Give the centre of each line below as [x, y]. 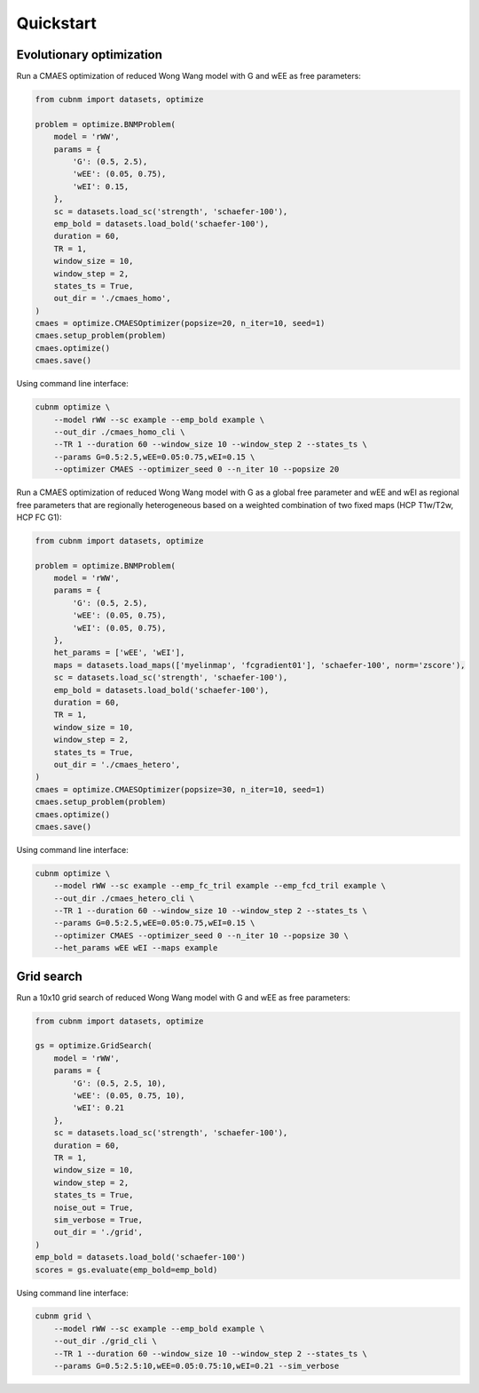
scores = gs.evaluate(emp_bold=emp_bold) [126, 1270]
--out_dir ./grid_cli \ [105, 1341]
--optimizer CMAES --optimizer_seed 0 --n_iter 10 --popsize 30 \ [201, 935]
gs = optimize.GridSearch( [94, 1046]
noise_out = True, [94, 1207]
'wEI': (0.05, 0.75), [119, 628]
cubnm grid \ [63, 1316]
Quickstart [57, 23]
